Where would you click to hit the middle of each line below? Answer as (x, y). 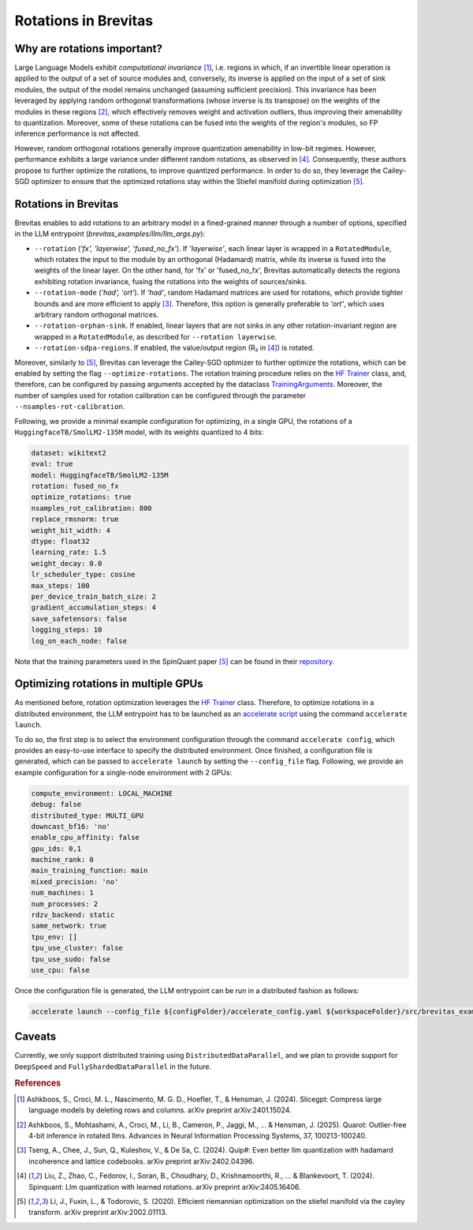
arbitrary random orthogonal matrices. (97, 315)
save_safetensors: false (79, 619)
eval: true (52, 464)
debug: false (56, 804)
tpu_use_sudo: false (71, 959)
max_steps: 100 (60, 585)
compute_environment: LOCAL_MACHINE (102, 793)
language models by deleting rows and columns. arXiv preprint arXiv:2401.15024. (160, 1110)
